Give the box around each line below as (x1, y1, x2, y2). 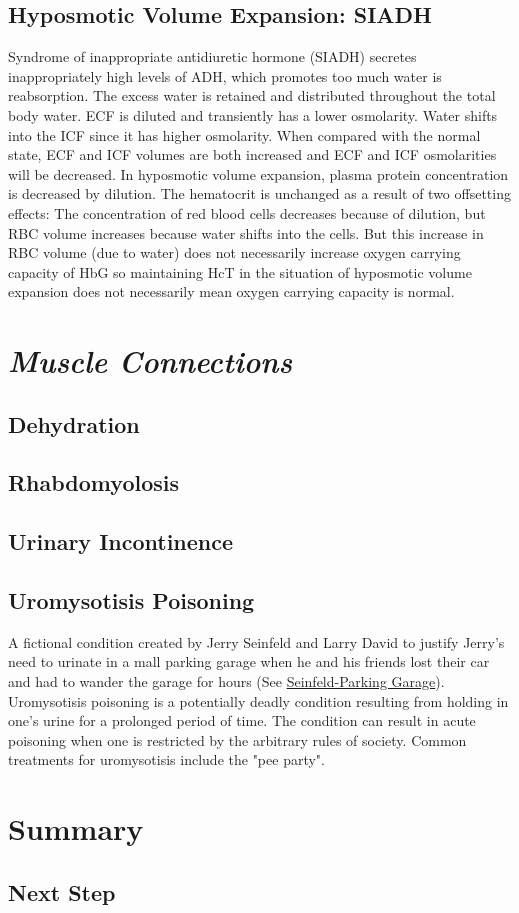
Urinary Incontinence (8, 526, 234, 557)
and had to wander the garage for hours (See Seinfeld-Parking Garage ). (8, 671, 445, 692)
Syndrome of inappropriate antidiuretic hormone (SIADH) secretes (8, 46, 417, 67)
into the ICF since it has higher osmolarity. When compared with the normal (8, 124, 481, 145)
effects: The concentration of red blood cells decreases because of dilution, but (8, 202, 486, 223)
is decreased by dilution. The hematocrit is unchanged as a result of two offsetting (8, 183, 511, 204)
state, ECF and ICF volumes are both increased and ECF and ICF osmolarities (8, 144, 497, 165)
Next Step (8, 876, 116, 907)
